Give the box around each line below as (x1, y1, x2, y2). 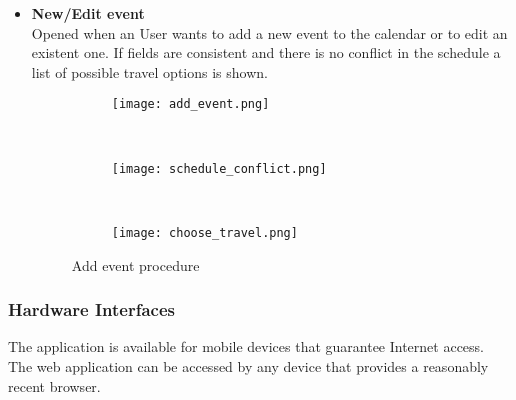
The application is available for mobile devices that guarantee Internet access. (8, 336, 484, 357)
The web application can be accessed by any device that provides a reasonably (8, 355, 489, 376)
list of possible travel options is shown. (31, 61, 268, 82)
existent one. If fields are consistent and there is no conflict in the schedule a (31, 42, 501, 63)
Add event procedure (71, 254, 200, 275)
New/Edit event (31, 3, 145, 23)
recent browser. (8, 375, 101, 396)
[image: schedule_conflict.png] (111, 161, 327, 176)
